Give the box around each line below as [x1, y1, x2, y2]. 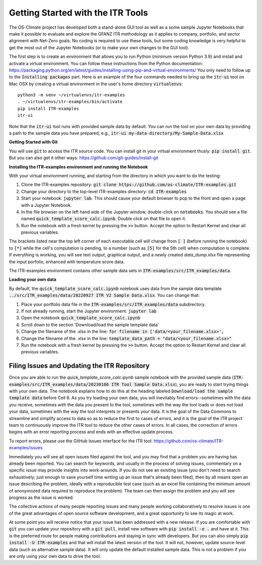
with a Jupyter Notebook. [21, 202, 72, 208]
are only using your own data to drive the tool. [9, 553, 101, 559]
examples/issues [9, 445, 43, 451]
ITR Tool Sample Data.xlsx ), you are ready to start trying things [111, 381, 249, 387]
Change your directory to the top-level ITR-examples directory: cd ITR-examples [21, 188, 187, 194]
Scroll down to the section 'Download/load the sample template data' [21, 322, 160, 328]
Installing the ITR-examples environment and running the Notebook [9, 164, 148, 170]
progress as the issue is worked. [9, 494, 74, 500]
